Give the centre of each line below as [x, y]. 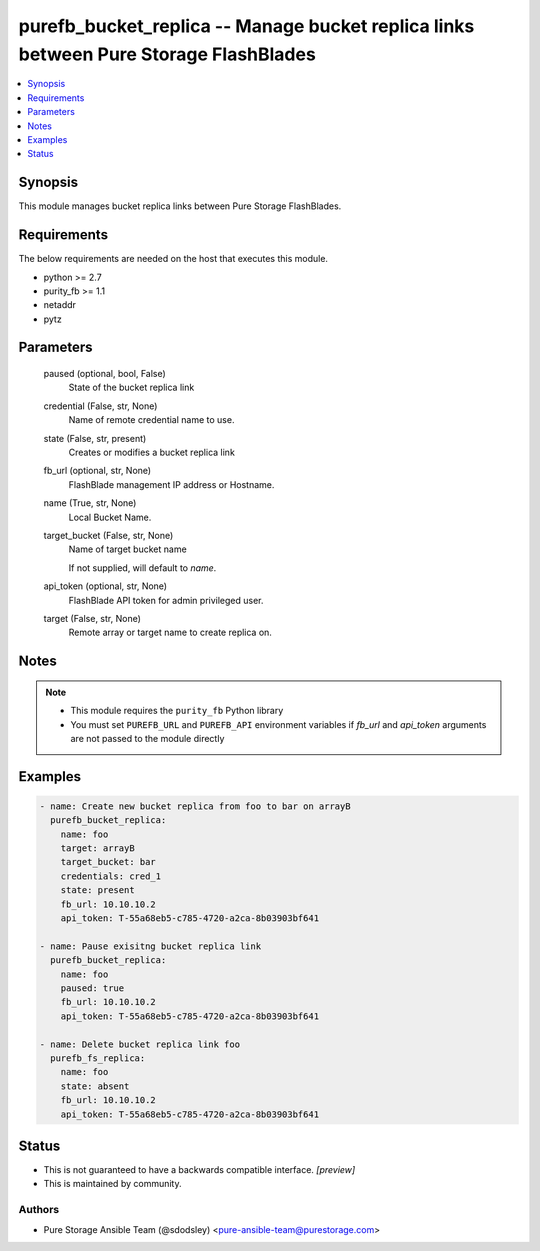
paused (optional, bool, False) [105, 374]
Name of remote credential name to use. [151, 420]
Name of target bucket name [127, 549]
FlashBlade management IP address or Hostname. [171, 484]
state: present [97, 890]
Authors [39, 1210]
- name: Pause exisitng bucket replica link [150, 946]
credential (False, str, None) [100, 406]
